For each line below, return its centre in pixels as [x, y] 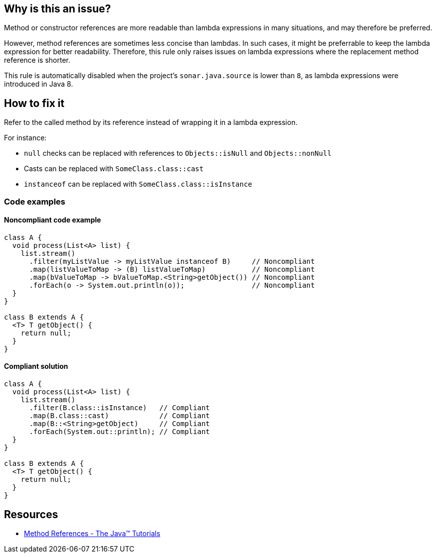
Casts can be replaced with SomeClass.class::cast [114, 169]
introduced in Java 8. [39, 84]
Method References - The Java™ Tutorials [92, 533]
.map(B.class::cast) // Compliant [120, 416]
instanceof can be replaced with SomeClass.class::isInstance [138, 184]
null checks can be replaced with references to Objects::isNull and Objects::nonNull [178, 153]
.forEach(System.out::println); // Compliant [120, 432]
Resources [31, 514]
